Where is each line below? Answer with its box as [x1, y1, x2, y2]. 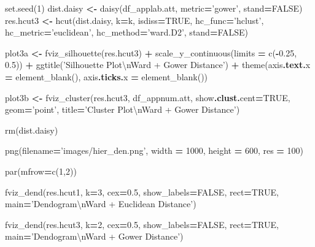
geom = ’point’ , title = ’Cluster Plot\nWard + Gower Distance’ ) [5, 103, 240, 116]
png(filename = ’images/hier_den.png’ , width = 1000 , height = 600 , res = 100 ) [5, 144, 304, 157]
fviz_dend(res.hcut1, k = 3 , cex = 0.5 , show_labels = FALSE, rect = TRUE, [5, 185, 279, 198]
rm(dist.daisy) [5, 123, 58, 136]
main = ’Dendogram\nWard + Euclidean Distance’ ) [5, 197, 196, 210]
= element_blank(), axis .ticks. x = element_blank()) [5, 70, 208, 83]
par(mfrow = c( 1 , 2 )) [5, 164, 77, 177]
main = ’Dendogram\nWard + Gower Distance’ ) [5, 230, 184, 243]
